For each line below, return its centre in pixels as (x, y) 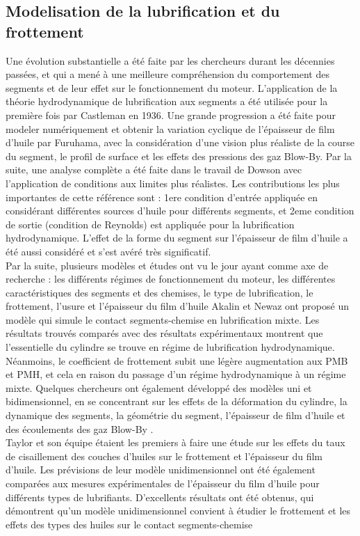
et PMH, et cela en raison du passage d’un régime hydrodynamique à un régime (176, 374)
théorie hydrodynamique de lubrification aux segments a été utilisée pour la (167, 101)
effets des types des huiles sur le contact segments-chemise (129, 524)
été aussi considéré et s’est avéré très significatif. (108, 251)
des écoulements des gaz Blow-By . (80, 428)
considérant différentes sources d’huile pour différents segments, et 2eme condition (180, 211)
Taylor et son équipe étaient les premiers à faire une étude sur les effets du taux (175, 442)
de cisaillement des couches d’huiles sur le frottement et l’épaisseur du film (164, 456)
